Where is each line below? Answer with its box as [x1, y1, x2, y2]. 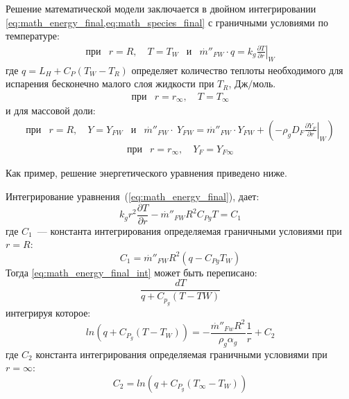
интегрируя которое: [6, 305, 91, 319]
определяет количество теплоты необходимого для [131, 62, 343, 77]
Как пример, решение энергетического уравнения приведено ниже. [6, 166, 287, 180]
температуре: [6, 28, 60, 43]
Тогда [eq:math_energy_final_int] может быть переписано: [6, 265, 257, 279]
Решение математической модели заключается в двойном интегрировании [6, 1, 316, 15]
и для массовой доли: [6, 103, 96, 118]
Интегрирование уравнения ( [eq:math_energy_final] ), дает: [6, 188, 259, 203]
